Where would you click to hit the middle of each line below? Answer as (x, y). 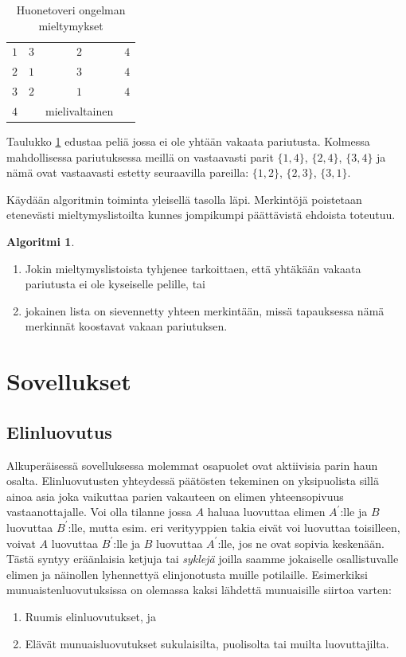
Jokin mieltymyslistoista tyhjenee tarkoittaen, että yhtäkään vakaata (193, 268)
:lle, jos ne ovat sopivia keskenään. (301, 543)
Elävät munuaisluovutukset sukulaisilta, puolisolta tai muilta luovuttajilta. (207, 643)
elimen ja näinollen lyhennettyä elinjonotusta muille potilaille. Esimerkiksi (187, 574)
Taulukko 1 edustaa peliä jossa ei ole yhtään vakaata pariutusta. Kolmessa (188, 141)
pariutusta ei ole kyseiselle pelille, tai (115, 284)
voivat (21, 543)
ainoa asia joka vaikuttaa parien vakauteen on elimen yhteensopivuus (175, 496)
